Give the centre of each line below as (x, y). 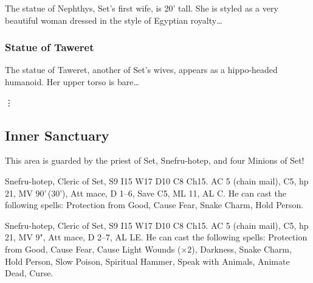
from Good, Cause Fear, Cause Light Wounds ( (93, 249)
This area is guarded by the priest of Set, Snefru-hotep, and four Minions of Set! (155, 160)
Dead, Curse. (29, 273)
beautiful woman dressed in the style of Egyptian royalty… (114, 20)
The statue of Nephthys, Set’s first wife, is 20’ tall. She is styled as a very (142, 8)
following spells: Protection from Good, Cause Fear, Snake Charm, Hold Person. (154, 205)
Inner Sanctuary (57, 135)
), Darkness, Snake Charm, (242, 249)
